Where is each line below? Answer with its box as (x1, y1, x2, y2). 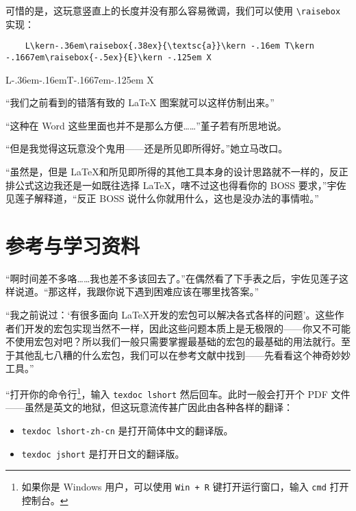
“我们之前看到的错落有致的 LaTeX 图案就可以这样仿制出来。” (5, 95, 275, 110)
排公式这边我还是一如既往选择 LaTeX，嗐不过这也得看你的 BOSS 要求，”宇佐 (5, 177, 346, 192)
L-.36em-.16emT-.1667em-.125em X (5, 72, 154, 86)
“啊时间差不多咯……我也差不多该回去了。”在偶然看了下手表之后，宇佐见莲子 (5, 271, 339, 285)
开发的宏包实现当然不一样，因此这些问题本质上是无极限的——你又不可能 (24, 321, 351, 335)
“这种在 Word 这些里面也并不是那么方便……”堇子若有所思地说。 (5, 118, 287, 132)
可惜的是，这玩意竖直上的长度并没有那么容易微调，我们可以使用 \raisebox (5, 3, 341, 17)
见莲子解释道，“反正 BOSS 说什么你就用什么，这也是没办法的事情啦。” (5, 191, 319, 205)
